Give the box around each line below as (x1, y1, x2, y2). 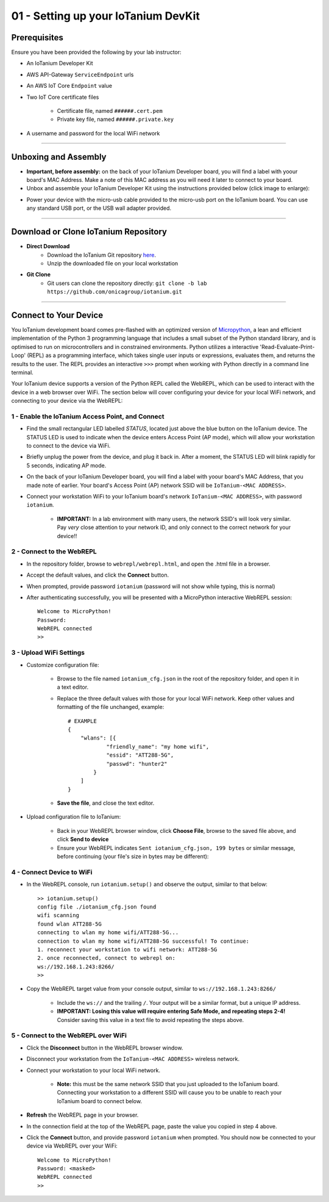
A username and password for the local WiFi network (26, 129, 160, 137)
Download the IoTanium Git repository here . (47, 251, 157, 259)
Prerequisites (11, 32, 63, 43)
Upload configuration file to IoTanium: (26, 813, 121, 821)
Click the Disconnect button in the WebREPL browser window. (26, 1044, 183, 1051)
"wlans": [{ (80, 735, 116, 741)
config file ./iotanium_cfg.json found (37, 903, 157, 910)
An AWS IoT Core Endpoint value (26, 82, 113, 90)
